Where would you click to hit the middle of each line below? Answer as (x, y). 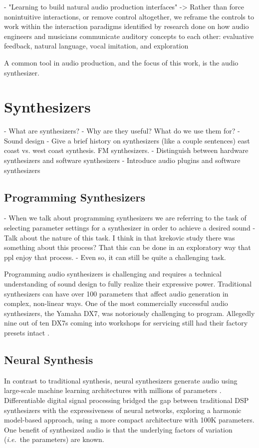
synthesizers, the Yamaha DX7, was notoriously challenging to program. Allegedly (129, 313)
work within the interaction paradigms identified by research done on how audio (127, 26)
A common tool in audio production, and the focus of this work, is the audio (121, 62)
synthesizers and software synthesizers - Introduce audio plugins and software (122, 160)
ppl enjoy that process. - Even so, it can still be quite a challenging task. (115, 257)
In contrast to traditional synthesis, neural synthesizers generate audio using (121, 380)
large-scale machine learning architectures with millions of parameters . (113, 390)
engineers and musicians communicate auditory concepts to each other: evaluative (129, 36)
